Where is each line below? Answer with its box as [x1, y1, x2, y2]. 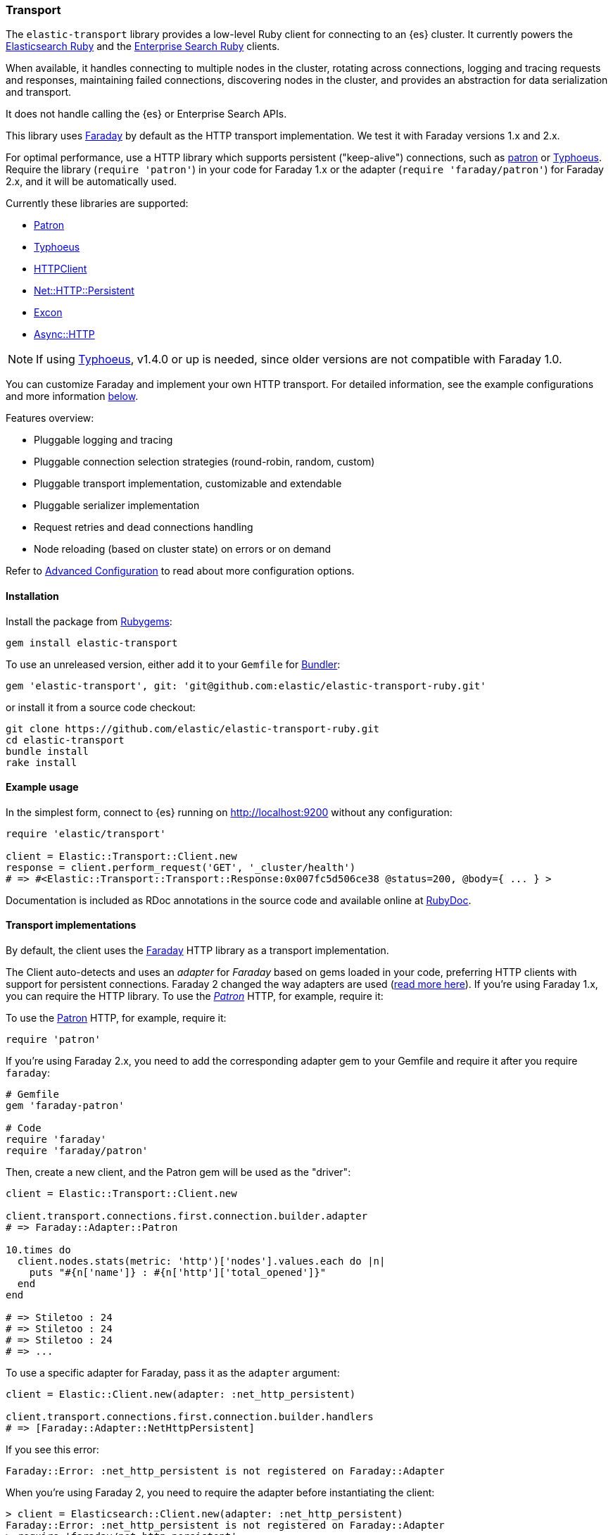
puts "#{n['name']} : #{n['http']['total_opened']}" [29, 1267, 327, 1279]
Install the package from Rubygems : [6, 615, 172, 627]
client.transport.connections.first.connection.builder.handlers [6, 1411, 374, 1423]
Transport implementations [6, 919, 137, 932]
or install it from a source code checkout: [6, 701, 196, 713]
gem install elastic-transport [6, 637, 178, 649]
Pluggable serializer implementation [34, 499, 200, 512]
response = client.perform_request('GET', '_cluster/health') [6, 861, 356, 873]
